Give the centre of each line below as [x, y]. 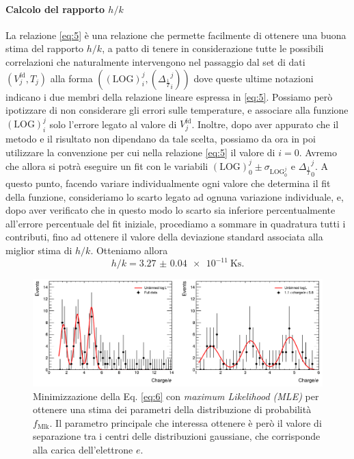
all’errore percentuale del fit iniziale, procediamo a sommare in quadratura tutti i [176, 223]
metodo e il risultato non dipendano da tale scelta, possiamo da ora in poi [161, 139]
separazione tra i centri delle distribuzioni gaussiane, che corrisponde [177, 436]
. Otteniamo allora [129, 250]
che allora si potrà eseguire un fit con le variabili [107, 165]
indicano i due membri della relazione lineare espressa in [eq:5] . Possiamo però [169, 96]
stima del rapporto [45, 48]
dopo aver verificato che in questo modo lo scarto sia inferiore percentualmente [171, 210]
